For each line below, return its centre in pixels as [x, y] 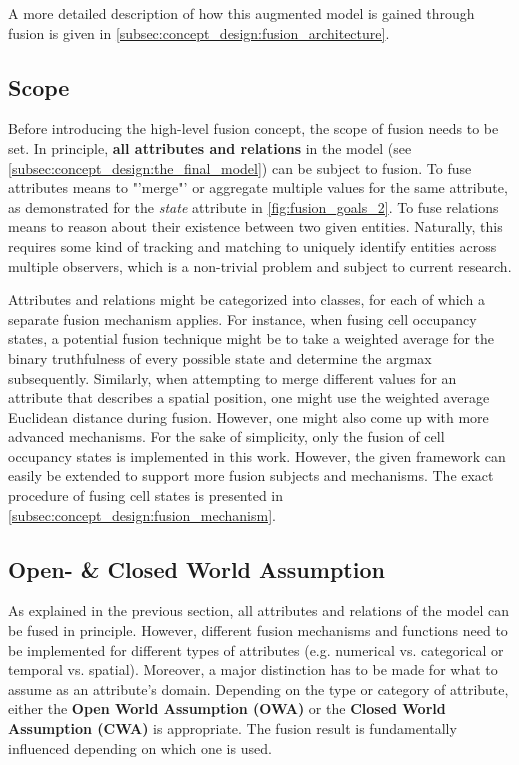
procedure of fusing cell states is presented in [146, 495]
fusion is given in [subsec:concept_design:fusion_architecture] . [199, 32]
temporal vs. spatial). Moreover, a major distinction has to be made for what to [253, 669]
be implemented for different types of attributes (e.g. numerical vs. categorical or [256, 649]
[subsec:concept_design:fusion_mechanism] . [142, 514]
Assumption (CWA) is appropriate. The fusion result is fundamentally [232, 728]
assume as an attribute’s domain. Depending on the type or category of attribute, [258, 688]
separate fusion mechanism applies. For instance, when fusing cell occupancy [242, 318]
